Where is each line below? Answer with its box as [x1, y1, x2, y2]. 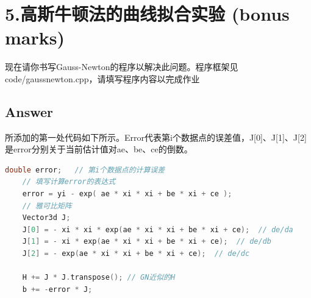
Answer [5, 102, 54, 121]
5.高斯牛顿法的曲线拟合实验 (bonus [5, 1, 290, 26]
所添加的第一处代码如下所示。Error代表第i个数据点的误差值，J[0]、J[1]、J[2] [5, 130, 307, 143]
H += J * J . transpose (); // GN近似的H [22, 273, 176, 282]
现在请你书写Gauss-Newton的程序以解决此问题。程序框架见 [5, 60, 238, 73]
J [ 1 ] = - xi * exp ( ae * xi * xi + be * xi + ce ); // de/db [22, 237, 271, 246]
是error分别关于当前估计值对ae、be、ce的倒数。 [5, 143, 193, 155]
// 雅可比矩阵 [22, 201, 72, 210]
